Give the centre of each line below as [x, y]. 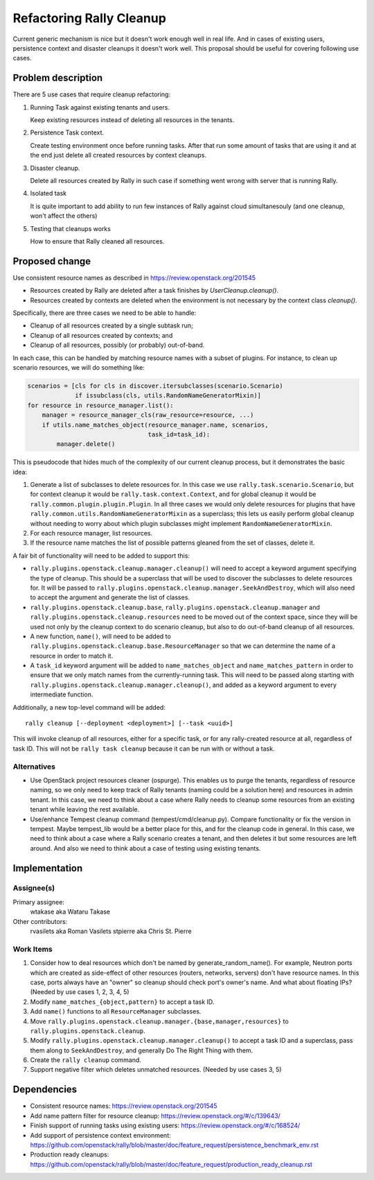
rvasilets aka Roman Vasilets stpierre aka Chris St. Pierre [111, 931]
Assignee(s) [34, 888]
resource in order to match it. [72, 656]
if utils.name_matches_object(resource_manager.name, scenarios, [155, 425]
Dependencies [45, 1089]
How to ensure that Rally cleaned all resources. [97, 241]
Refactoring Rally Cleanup [89, 18]
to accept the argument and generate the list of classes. [110, 597]
